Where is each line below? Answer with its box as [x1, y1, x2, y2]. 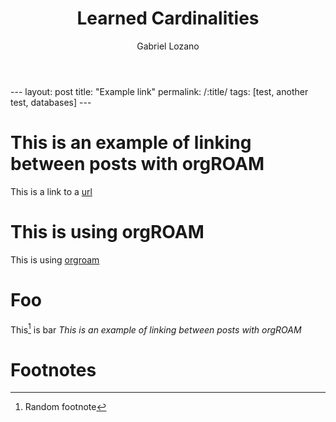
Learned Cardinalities [76, 7, 260, 30]
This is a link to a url [10, 185, 93, 197]
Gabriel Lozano [136, 40, 200, 52]
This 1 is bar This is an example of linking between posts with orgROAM [10, 322, 302, 336]
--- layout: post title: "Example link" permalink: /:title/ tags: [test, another [10, 85, 309, 97]
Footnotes [10, 358, 97, 381]
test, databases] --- [10, 96, 92, 108]
